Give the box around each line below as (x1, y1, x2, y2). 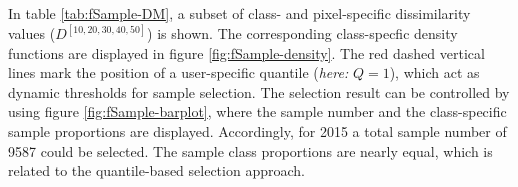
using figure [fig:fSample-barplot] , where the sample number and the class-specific (8, 101, 507, 122)
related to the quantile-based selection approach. (8, 160, 305, 181)
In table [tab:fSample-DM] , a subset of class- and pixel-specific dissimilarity (8, 3, 471, 23)
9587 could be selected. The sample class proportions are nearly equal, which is (8, 140, 493, 161)
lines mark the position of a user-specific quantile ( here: (8, 62, 349, 83)
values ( (8, 23, 56, 44)
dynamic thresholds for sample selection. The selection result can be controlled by (8, 81, 510, 102)
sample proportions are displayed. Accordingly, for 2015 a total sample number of (8, 121, 507, 141)
